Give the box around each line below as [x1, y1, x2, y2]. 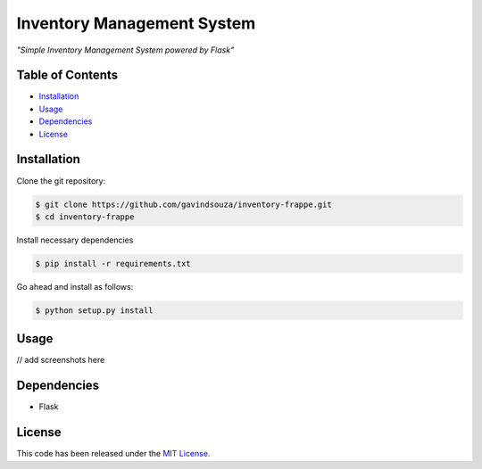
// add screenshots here [16, 355, 105, 366]
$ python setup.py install [35, 305, 154, 316]
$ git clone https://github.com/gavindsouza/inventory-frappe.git [35, 199, 332, 210]
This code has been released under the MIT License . [16, 448, 211, 459]
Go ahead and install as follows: [16, 281, 134, 292]
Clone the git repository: [16, 175, 106, 186]
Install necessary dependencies [16, 234, 134, 245]
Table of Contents [16, 68, 119, 83]
